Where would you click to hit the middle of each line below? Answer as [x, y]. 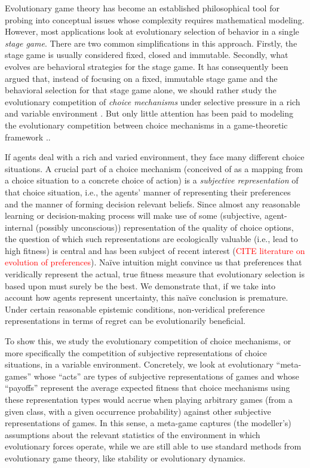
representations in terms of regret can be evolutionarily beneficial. [125, 321]
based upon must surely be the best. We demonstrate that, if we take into [140, 285]
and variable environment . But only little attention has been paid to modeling [149, 113]
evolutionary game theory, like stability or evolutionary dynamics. [125, 458]
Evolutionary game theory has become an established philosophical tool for [142, 8]
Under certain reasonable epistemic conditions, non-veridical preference [135, 309]
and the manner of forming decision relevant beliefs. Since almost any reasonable [153, 204]
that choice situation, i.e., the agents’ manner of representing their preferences [148, 192]
